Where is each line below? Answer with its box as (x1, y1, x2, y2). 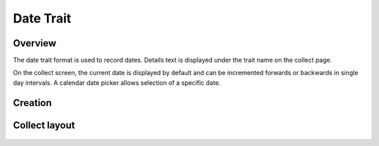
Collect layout (13, 119, 75, 131)
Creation (13, 97, 52, 109)
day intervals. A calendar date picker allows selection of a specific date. (13, 78, 221, 87)
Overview (13, 37, 57, 49)
